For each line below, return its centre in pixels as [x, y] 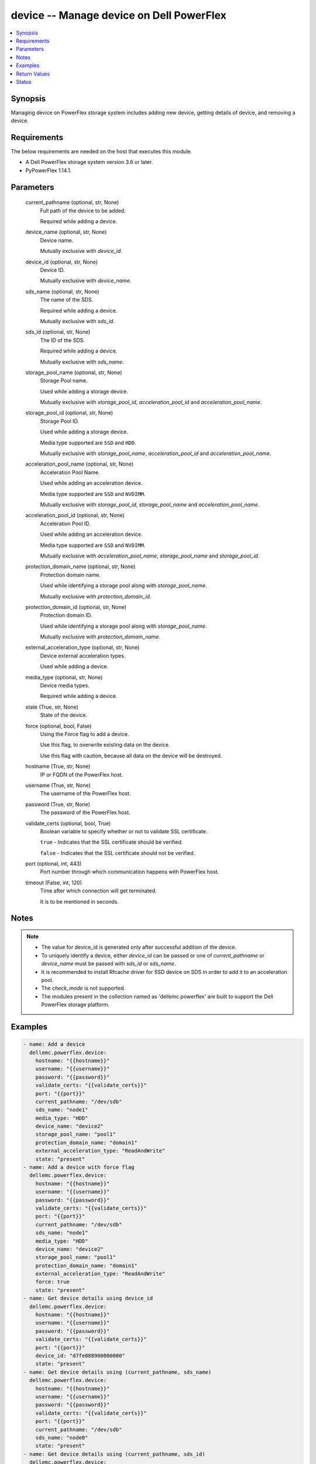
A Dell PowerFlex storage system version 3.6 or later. [89, 162]
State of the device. [64, 715]
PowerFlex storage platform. [75, 1005]
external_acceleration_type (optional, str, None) [83, 648]
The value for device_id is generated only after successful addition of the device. [139, 947]
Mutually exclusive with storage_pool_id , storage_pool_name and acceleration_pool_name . [150, 504]
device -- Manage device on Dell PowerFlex [118, 15]
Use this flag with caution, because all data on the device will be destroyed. [131, 755]
